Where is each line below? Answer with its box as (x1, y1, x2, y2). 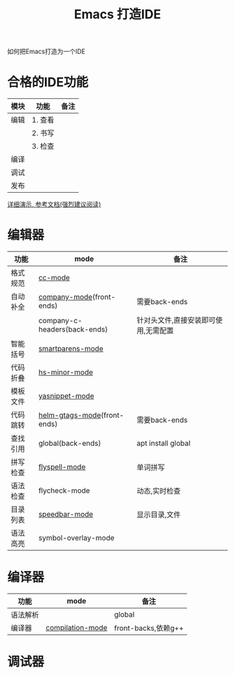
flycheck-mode (38, 486, 90, 496)
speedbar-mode (38, 510, 94, 519)
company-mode (38, 292, 93, 302)
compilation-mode (45, 623, 108, 632)
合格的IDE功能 (7, 74, 89, 90)
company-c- (38, 316, 83, 326)
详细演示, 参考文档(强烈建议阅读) (7, 200, 101, 209)
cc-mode (38, 273, 70, 282)
